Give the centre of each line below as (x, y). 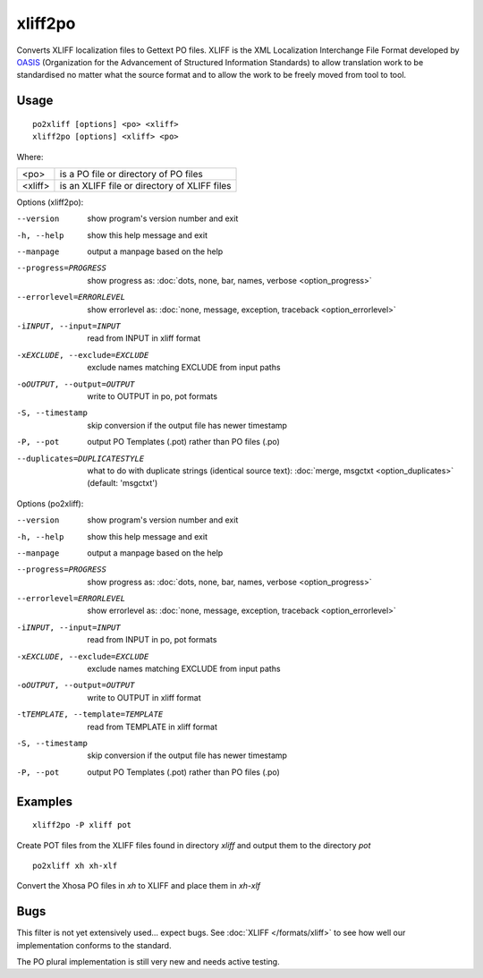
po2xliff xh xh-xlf (75, 865)
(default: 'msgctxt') (123, 483)
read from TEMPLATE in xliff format (153, 727)
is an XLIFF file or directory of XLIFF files (145, 185)
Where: (30, 157)
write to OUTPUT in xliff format (144, 697)
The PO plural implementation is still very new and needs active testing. (148, 962)
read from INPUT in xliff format (144, 338)
